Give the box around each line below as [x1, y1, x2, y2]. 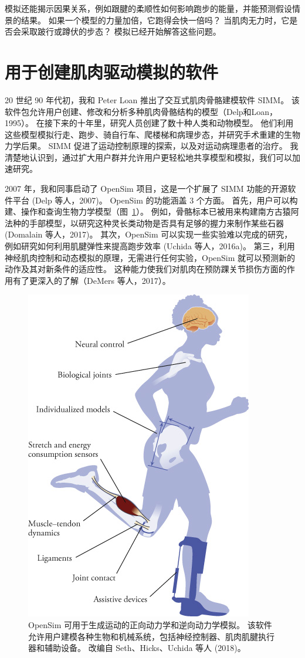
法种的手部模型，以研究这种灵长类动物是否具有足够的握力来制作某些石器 [5, 216, 284, 229]
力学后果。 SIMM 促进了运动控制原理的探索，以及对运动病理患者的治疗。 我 [5, 140, 299, 152]
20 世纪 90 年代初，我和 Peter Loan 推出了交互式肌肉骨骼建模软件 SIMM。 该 [5, 93, 300, 106]
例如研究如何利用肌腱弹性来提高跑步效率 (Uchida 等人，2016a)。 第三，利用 [5, 240, 295, 252]
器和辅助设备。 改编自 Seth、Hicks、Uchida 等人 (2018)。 [28, 642, 246, 654]
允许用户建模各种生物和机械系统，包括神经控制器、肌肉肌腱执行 [28, 630, 274, 642]
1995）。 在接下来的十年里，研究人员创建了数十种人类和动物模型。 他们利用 [5, 117, 294, 129]
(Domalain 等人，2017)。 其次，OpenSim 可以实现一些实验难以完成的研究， [5, 228, 293, 240]
